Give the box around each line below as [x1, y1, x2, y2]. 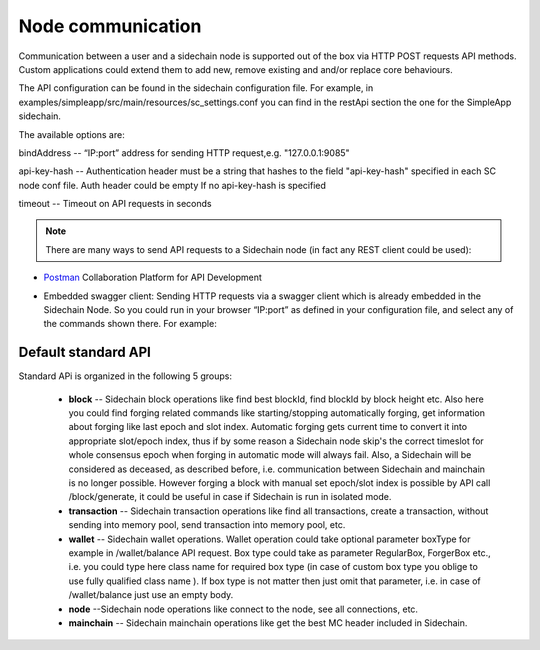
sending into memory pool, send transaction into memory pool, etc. [68, 519, 346, 531]
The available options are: [18, 128, 125, 140]
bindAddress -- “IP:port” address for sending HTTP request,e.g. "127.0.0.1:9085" [18, 146, 350, 159]
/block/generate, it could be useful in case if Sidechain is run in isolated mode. [68, 491, 392, 503]
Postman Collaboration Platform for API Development [43, 271, 262, 284]
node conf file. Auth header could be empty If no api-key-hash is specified [18, 179, 327, 191]
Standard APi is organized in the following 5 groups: [18, 370, 232, 382]
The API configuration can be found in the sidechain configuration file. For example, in [18, 82, 374, 94]
